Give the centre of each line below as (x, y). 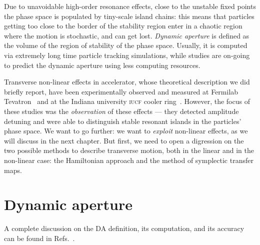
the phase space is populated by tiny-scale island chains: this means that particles (129, 16)
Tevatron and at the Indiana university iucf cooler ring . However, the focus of (127, 101)
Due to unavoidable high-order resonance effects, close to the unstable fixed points (130, 6)
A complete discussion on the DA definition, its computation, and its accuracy (124, 228)
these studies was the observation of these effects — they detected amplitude (121, 111)
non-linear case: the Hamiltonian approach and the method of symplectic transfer (129, 160)
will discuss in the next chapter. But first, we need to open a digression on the (124, 140)
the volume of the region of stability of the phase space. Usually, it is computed (126, 45)
